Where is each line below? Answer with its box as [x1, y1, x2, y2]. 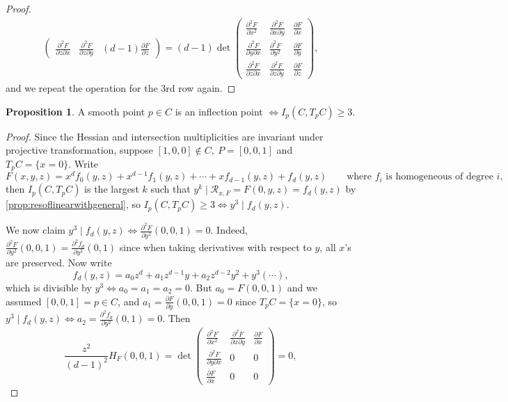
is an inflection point [175, 104, 263, 118]
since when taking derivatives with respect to [119, 239, 312, 254]
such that [150, 182, 191, 196]
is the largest [84, 182, 139, 196]
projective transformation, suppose [6, 143, 153, 157]
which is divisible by [6, 280, 92, 294]
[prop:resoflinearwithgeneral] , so [6, 197, 141, 211]
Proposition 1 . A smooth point [6, 104, 145, 118]
